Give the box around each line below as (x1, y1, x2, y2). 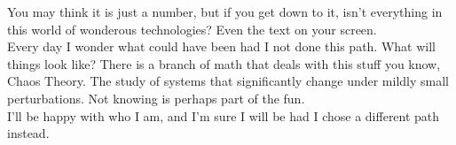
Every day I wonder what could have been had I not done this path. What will (7, 37, 436, 56)
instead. (7, 124, 50, 142)
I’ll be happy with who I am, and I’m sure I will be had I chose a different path (7, 106, 440, 125)
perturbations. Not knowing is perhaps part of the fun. (7, 88, 305, 107)
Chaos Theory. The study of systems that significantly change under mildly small (7, 72, 450, 90)
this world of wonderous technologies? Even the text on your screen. (7, 19, 377, 38)
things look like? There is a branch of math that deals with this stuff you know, (7, 54, 441, 72)
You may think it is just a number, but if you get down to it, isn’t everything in (7, 3, 443, 20)
